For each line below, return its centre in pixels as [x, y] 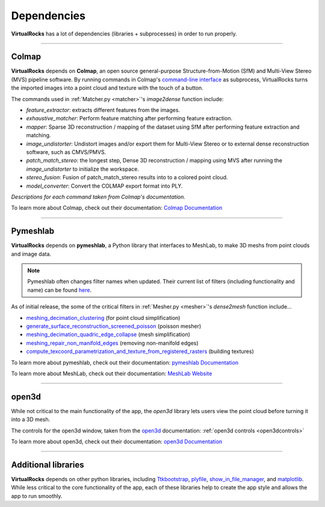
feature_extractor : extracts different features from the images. [103, 110]
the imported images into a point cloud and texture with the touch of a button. [107, 88]
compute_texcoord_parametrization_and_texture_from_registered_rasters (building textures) [140, 351]
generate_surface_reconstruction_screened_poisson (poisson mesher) [114, 326]
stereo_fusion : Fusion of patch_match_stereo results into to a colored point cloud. [127, 177]
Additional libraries [48, 465]
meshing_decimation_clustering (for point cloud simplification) [103, 318]
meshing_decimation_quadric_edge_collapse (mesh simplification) [108, 334]
